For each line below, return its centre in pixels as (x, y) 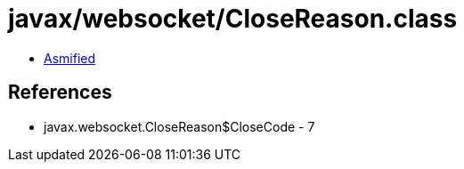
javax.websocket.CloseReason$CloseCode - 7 (179, 126)
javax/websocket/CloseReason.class (233, 19)
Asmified (70, 58)
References (60, 93)
